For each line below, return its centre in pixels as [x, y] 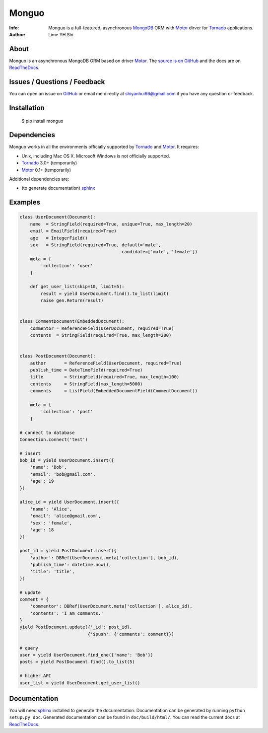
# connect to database [47, 433]
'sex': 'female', [51, 523]
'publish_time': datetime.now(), [71, 564]
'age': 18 [42, 530]
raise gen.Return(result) [72, 301]
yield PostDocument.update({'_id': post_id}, [76, 627]
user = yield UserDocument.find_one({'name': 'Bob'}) [86, 655]
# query [29, 648]
